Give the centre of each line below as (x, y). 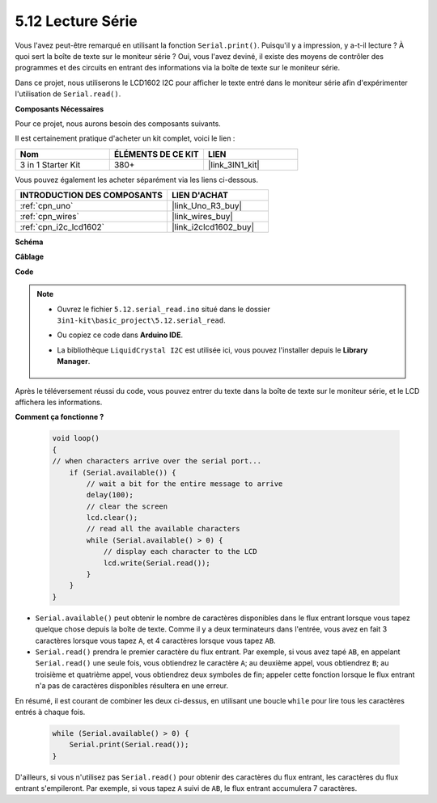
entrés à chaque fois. (50, 712)
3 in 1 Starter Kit (50, 164)
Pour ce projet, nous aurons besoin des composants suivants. (118, 123)
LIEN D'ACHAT (199, 196)
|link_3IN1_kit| (234, 164)
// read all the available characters (163, 529)
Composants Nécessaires (59, 108)
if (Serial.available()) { (123, 472)
